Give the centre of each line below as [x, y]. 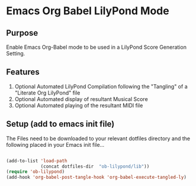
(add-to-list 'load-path [37, 161]
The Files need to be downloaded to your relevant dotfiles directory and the [98, 138]
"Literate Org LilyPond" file [47, 93]
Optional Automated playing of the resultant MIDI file [79, 105]
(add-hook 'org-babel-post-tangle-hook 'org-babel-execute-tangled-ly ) [96, 177]
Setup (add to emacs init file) [60, 124]
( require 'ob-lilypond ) [36, 172]
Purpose [22, 33]
